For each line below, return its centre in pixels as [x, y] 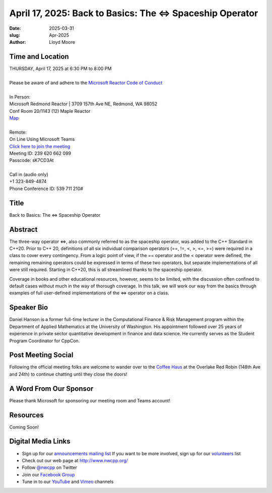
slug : [15, 35]
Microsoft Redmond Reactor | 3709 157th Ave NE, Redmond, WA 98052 [83, 104]
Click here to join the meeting [40, 146]
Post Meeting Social [41, 355]
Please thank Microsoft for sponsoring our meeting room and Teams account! [90, 400]
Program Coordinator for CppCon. [45, 341]
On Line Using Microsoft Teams [42, 139]
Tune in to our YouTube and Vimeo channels [68, 482]
